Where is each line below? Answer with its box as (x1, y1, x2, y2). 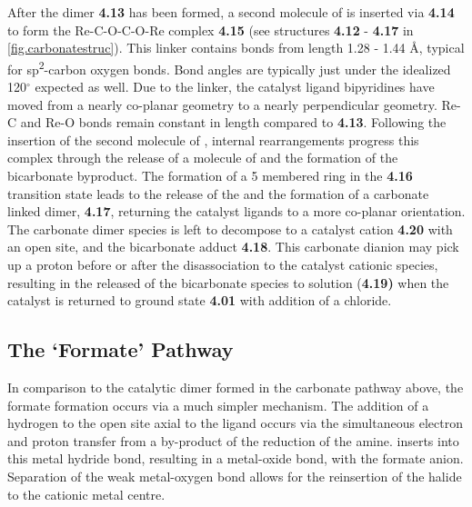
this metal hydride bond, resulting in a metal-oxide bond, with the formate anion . (7, 449, 464, 468)
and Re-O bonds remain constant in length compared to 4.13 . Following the (20, 113, 447, 132)
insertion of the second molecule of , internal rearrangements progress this (7, 130, 419, 149)
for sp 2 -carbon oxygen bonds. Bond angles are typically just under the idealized (7, 56, 451, 78)
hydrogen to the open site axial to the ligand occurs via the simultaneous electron (7, 413, 463, 432)
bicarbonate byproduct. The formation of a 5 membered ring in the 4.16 (7, 166, 413, 184)
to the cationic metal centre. (7, 484, 166, 503)
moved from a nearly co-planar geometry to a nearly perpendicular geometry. (7, 94, 437, 114)
